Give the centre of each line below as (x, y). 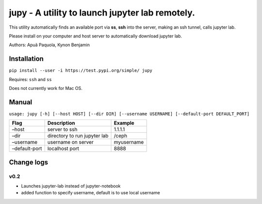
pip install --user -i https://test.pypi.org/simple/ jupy (81, 71)
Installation (26, 59)
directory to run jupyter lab (78, 136)
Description (61, 123)
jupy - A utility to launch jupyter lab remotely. (102, 13)
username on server (71, 142)
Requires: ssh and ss (30, 79)
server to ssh (62, 130)
